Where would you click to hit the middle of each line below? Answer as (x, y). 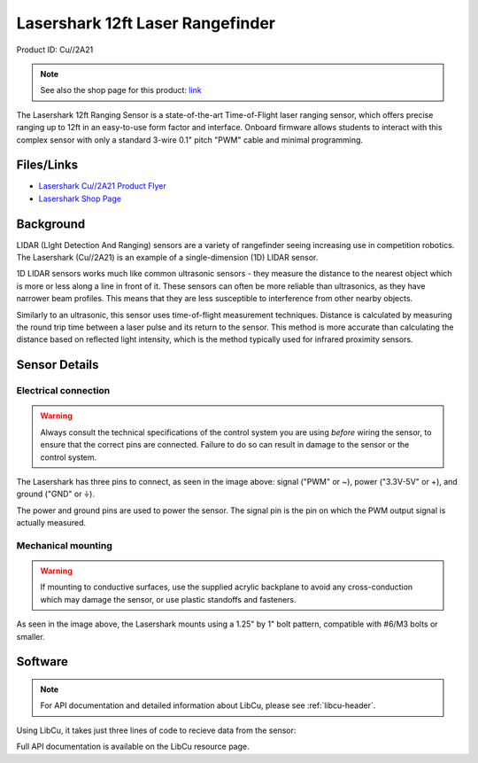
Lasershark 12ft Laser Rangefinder (146, 23)
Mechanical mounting (64, 545)
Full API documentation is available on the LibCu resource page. (133, 747)
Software (42, 662)
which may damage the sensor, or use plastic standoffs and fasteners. (168, 599)
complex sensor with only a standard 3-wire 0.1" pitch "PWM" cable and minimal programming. (189, 140)
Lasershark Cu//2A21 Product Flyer (103, 186)
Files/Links (47, 165)
